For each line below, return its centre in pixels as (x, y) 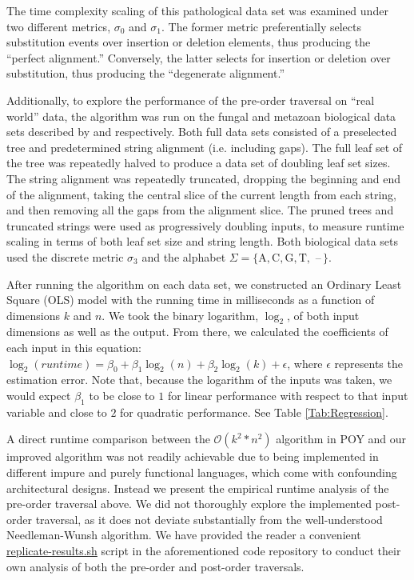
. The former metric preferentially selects (261, 26)
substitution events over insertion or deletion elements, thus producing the (189, 42)
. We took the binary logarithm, (180, 315)
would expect (39, 396)
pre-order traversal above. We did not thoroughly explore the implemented (189, 504)
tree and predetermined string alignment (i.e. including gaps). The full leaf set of (205, 147)
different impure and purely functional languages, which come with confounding (202, 472)
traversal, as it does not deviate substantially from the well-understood (209, 519)
